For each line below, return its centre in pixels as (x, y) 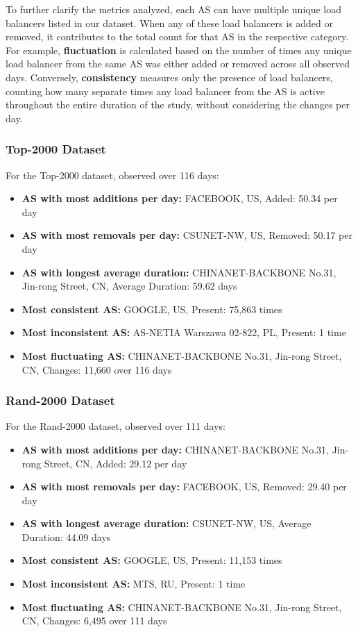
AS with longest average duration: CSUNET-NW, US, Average (167, 523)
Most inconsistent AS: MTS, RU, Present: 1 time (134, 584)
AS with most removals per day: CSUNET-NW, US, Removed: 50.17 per (187, 235)
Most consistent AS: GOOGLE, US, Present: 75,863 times (152, 309)
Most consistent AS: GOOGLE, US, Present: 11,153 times (152, 560)
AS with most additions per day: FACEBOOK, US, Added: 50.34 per (180, 198)
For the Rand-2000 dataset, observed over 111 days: (116, 426)
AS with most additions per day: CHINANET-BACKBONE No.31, (175, 449)
